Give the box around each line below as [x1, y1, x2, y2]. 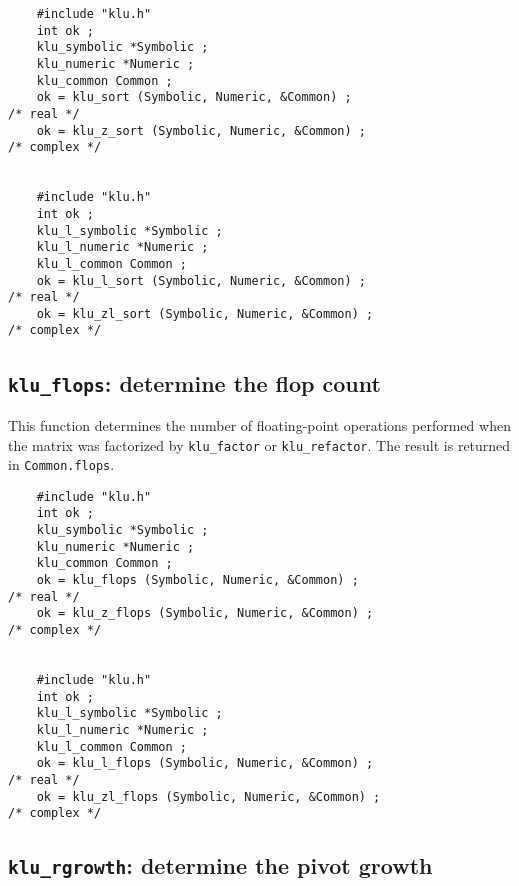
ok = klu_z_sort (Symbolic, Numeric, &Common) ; [36, 123, 366, 138]
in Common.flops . [8, 454, 115, 475]
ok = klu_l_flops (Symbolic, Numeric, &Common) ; [36, 756, 374, 771]
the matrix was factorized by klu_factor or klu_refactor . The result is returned [8, 434, 511, 455]
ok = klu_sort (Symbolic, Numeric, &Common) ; [36, 90, 352, 105]
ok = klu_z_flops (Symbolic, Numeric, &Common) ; [36, 606, 374, 621]
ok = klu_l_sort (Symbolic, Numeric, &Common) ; [36, 273, 366, 288]
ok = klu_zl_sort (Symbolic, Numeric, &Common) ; [36, 306, 374, 321]
